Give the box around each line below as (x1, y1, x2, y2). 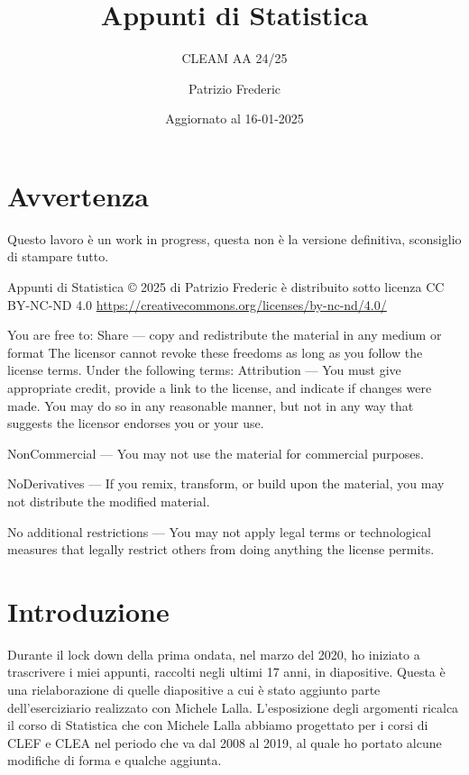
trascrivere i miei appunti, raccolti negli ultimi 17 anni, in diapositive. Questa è (7, 662, 446, 681)
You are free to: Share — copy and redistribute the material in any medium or (7, 325, 442, 344)
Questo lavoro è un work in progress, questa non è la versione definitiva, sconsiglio (7, 229, 462, 248)
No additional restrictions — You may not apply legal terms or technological (7, 522, 431, 541)
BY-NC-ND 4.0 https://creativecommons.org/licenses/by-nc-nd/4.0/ (7, 295, 387, 314)
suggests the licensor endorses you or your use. (7, 414, 264, 433)
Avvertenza (7, 177, 149, 214)
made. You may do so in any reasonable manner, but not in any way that (7, 396, 414, 415)
